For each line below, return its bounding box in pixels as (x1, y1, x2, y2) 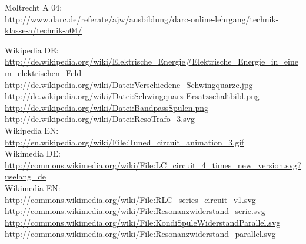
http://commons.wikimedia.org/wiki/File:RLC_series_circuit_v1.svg (5, 193, 256, 205)
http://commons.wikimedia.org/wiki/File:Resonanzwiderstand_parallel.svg (5, 228, 276, 240)
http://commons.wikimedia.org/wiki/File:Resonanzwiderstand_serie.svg (5, 205, 265, 217)
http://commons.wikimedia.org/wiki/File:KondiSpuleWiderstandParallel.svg (5, 216, 281, 228)
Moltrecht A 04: (5, 1, 62, 13)
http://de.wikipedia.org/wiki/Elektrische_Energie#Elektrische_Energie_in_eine (5, 55, 298, 67)
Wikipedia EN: (5, 124, 59, 136)
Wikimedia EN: (5, 181, 61, 194)
